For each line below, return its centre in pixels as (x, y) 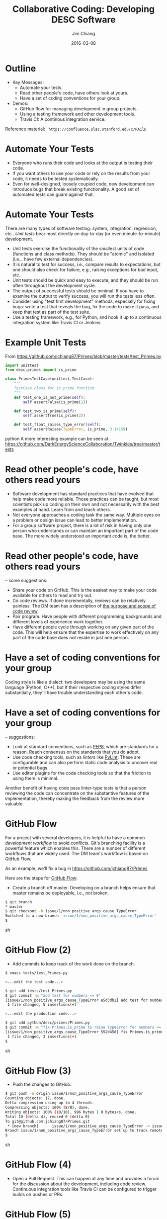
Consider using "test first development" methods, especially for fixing (84, 301)
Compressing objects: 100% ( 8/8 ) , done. (48, 1108)
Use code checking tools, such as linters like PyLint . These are (76, 757)
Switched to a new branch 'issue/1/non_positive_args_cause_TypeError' (81, 916)
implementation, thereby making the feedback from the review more (75, 798)
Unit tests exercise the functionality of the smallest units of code (78, 248)
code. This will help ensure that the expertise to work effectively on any (85, 632)
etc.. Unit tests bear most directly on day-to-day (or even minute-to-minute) (83, 233)
